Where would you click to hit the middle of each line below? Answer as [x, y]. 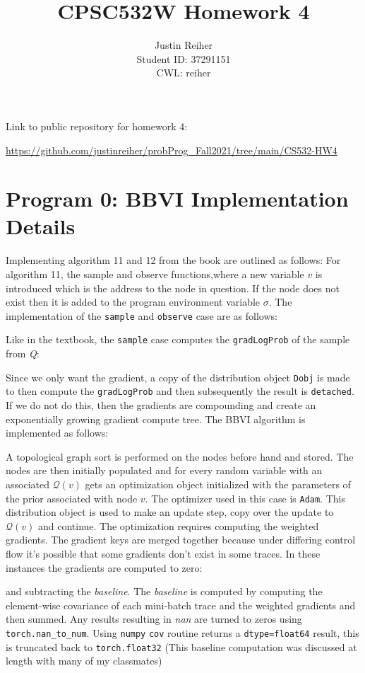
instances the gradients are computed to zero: [104, 567]
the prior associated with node [72, 498]
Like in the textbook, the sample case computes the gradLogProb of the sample [178, 339]
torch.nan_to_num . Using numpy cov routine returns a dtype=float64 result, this [182, 632]
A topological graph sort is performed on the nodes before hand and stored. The [180, 456]
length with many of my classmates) [84, 661]
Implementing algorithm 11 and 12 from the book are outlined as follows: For [173, 260]
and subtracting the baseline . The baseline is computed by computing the [164, 591]
